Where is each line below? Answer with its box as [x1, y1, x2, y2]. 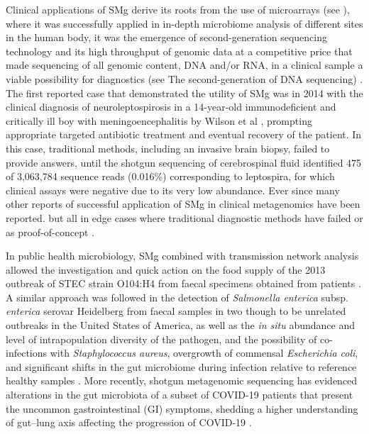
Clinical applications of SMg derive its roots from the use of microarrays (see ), [6, 2, 350, 16]
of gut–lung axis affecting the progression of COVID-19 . [6, 415, 252, 430]
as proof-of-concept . [6, 224, 94, 239]
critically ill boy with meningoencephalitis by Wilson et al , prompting [6, 113, 312, 128]
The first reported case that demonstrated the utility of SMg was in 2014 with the [6, 85, 363, 100]
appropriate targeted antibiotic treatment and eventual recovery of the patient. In [6, 127, 362, 142]
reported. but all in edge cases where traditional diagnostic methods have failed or [6, 210, 363, 225]
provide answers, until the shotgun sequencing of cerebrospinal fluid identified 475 [6, 155, 362, 169]
